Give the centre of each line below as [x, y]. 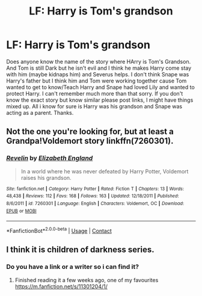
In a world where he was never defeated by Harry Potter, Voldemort [105, 171]
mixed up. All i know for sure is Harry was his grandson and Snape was [94, 106]
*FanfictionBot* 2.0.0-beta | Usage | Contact [59, 230]
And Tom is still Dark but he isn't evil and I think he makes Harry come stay [99, 68]
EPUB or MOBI [22, 211]
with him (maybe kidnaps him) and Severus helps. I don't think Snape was [98, 74]
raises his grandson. [46, 177]
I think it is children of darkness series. [80, 250]
